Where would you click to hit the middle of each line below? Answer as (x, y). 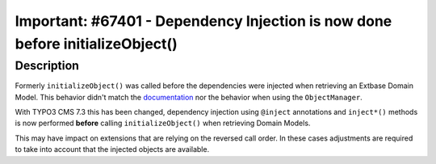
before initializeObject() (96, 44)
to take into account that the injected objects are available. (112, 149)
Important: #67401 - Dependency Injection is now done (203, 21)
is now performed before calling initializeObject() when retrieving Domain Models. (163, 123)
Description (47, 65)
